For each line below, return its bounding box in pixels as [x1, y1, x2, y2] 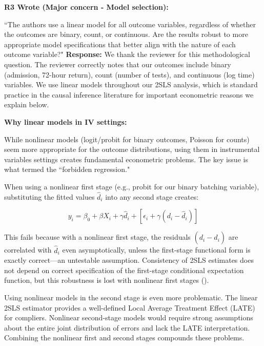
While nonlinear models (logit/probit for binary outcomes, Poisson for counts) [4, 133, 250, 144]
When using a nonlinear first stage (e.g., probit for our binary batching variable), [4, 181, 259, 191]
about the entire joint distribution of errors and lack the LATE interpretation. [4, 322, 250, 333]
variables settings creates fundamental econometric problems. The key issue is [4, 153, 248, 164]
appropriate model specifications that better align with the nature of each [4, 39, 236, 49]
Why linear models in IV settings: [4, 116, 127, 127]
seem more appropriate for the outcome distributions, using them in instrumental [4, 144, 260, 155]
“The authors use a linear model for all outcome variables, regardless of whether [4, 18, 256, 29]
